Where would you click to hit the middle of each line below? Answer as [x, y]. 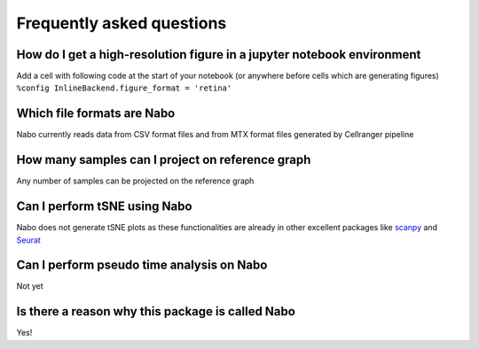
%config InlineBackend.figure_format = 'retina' [124, 88]
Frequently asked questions [122, 23]
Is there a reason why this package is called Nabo [156, 311]
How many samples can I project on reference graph [164, 160]
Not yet [30, 286]
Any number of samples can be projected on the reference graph [135, 181]
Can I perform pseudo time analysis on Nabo [142, 265]
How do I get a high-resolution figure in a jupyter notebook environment [219, 54]
